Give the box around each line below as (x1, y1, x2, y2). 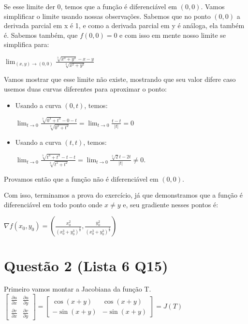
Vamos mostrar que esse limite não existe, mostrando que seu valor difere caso (4, 74, 236, 84)
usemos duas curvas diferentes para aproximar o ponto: (4, 83, 167, 93)
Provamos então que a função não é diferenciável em (4, 173, 159, 184)
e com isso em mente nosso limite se (119, 30, 226, 40)
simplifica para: (4, 39, 49, 49)
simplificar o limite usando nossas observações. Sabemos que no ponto (4, 11, 211, 21)
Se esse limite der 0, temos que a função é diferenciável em (4, 1, 177, 11)
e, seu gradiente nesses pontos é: (123, 199, 219, 209)
